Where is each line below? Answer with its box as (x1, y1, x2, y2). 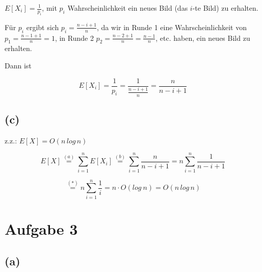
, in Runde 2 (55, 32, 94, 43)
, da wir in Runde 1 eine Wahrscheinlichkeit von (97, 21, 247, 32)
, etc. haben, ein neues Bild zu (155, 32, 250, 43)
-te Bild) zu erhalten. (192, 3, 258, 13)
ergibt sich (26, 21, 59, 32)
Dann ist (5, 60, 32, 70)
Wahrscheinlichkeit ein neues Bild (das (67, 3, 188, 13)
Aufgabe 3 (5, 218, 78, 239)
